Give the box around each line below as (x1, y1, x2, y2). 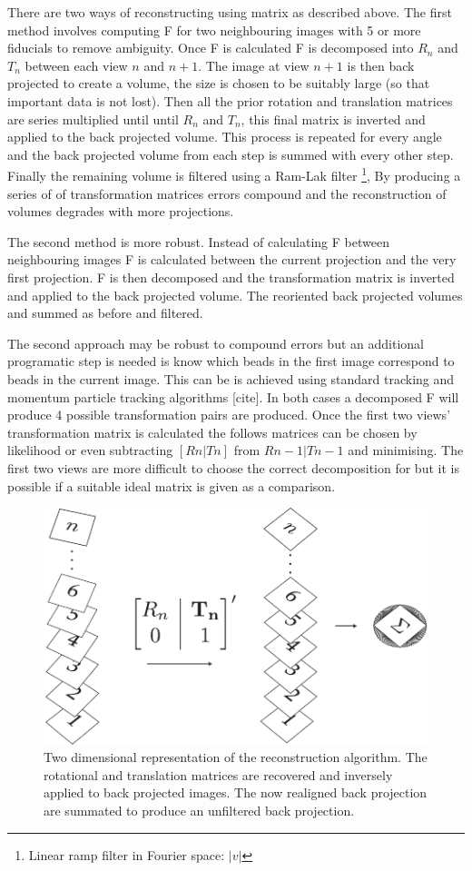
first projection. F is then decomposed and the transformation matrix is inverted (7, 267, 455, 286)
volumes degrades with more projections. (7, 202, 234, 221)
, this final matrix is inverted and (241, 109, 426, 128)
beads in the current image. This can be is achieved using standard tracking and (7, 369, 455, 388)
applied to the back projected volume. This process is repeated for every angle (7, 127, 442, 146)
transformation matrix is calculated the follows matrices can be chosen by (7, 422, 418, 441)
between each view (25, 55, 128, 74)
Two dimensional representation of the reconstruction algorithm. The (44, 747, 428, 767)
